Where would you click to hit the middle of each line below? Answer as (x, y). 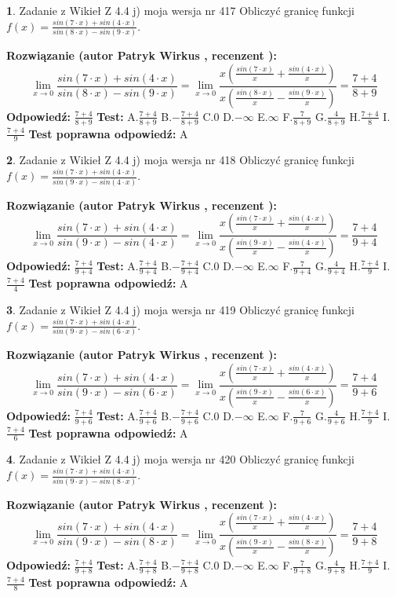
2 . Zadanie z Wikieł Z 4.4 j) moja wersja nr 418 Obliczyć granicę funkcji (180, 160)
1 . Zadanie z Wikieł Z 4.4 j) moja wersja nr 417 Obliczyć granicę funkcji (180, 10)
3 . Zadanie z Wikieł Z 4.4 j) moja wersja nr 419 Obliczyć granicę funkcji (180, 309)
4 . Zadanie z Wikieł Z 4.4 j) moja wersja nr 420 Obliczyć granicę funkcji (180, 459)
